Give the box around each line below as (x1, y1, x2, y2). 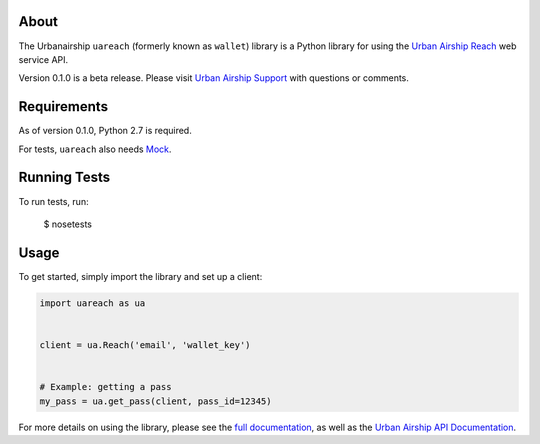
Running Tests (18, 169, 110, 186)
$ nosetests (43, 218, 92, 230)
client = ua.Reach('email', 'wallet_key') (39, 339, 251, 350)
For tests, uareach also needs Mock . (18, 143, 172, 155)
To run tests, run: (18, 195, 89, 207)
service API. (18, 53, 69, 65)
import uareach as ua (39, 297, 146, 309)
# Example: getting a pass (39, 381, 172, 393)
